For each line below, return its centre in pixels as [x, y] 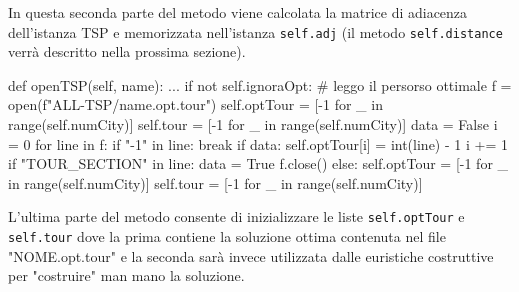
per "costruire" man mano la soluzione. [126, 275]
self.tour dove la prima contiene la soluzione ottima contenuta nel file [227, 236]
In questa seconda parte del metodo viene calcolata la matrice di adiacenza [238, 12]
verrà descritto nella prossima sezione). [127, 51]
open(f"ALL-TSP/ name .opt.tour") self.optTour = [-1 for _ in [195, 104]
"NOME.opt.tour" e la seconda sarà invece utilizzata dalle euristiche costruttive [251, 255]
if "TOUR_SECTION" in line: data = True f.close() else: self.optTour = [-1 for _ [258, 163]
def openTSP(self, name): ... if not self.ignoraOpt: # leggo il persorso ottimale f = [260, 84]
